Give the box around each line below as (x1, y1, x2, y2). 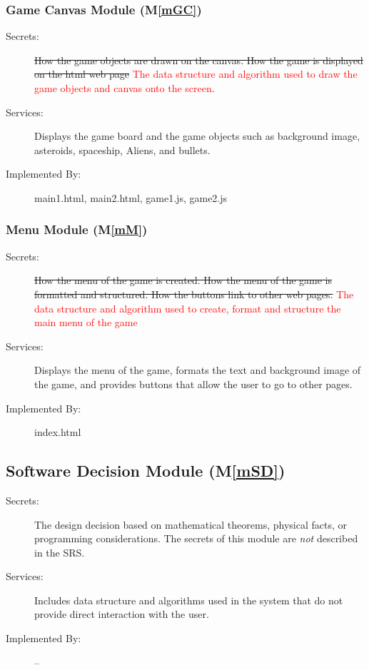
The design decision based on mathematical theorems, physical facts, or (34, 517, 348, 532)
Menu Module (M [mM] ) (6, 220, 148, 238)
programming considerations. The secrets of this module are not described (34, 531, 358, 546)
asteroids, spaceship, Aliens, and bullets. (34, 142, 211, 157)
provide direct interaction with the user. (34, 606, 209, 621)
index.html (34, 425, 81, 440)
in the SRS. (34, 544, 85, 559)
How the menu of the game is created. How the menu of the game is (34, 273, 332, 288)
